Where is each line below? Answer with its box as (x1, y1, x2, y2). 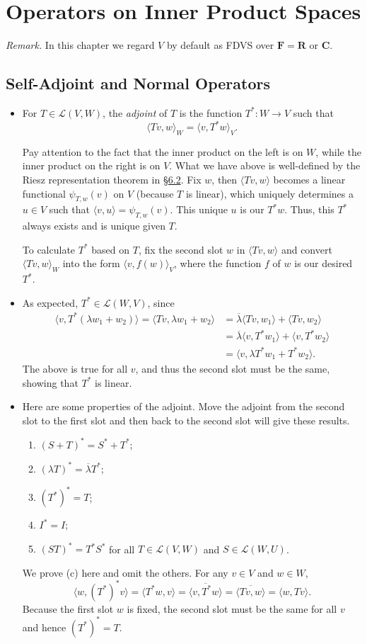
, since (147, 295, 175, 310)
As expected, (22, 295, 78, 310)
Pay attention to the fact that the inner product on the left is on (22, 144, 303, 159)
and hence (22, 619, 66, 634)
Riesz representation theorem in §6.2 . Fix (22, 172, 202, 186)
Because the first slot (22, 601, 114, 616)
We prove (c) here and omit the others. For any (22, 565, 228, 580)
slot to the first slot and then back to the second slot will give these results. (22, 412, 350, 427)
